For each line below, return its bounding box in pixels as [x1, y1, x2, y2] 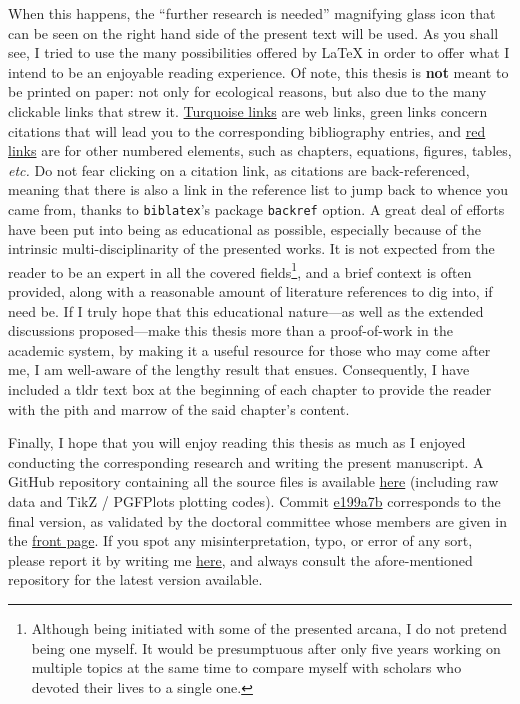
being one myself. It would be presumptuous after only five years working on [31, 637, 501, 658]
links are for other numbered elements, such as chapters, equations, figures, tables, [8, 140, 512, 161]
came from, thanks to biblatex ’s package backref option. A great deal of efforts [8, 198, 505, 219]
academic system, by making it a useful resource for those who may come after [8, 339, 491, 360]
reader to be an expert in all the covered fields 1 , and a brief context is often [8, 258, 472, 282]
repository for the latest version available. [8, 569, 263, 590]
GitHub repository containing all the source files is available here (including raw [8, 471, 499, 492]
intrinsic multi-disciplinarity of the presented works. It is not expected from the [8, 238, 495, 259]
